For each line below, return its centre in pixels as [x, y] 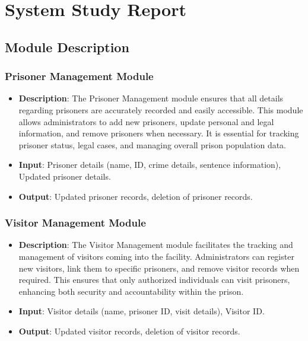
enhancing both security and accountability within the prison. [131, 291]
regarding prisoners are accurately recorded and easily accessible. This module [161, 109]
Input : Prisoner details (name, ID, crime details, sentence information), [150, 165]
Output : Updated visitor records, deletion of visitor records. [129, 331]
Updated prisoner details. [65, 176]
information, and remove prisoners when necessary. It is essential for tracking [159, 133]
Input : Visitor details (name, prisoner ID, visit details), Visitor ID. [142, 311]
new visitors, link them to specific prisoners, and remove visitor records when [159, 268]
